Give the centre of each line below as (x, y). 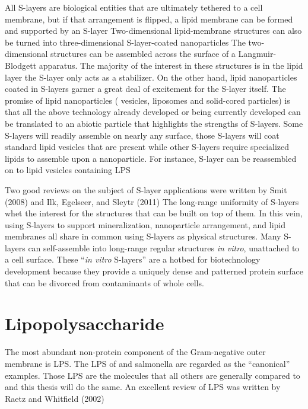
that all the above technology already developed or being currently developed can (153, 112)
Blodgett (21, 65)
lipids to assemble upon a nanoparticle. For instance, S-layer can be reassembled (151, 158)
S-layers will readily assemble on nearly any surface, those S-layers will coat (142, 135)
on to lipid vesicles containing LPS (68, 170)
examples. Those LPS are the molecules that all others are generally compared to (153, 375)
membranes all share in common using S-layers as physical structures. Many (143, 236)
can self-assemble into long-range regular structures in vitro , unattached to (164, 247)
